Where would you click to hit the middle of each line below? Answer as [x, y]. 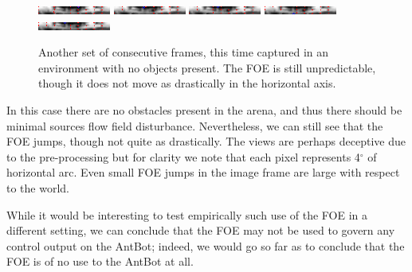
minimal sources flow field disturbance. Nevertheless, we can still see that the [195, 125]
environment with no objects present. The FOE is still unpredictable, [207, 67]
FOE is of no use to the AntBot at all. [100, 261]
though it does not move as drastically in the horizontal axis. [187, 83]
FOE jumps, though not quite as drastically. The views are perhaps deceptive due [206, 141]
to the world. [38, 187]
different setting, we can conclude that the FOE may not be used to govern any [201, 230]
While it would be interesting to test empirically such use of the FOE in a [187, 214]
